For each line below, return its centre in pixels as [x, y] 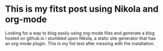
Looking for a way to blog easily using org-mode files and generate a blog [80, 33]
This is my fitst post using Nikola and [82, 9]
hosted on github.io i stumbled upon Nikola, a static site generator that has [81, 38]
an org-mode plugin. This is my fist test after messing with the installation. [80, 43]
